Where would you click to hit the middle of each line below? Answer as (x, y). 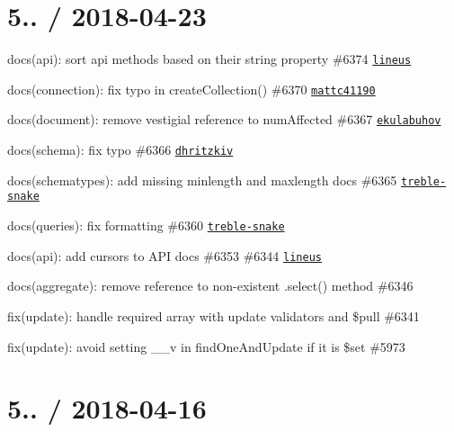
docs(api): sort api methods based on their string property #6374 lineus (209, 59)
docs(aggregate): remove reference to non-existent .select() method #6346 (210, 286)
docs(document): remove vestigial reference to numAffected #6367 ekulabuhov (224, 119)
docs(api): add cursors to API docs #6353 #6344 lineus (165, 255)
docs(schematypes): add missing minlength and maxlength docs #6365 (202, 180)
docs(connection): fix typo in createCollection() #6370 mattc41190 (191, 89)
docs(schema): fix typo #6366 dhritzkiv (120, 150)
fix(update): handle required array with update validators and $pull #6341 (214, 315)
